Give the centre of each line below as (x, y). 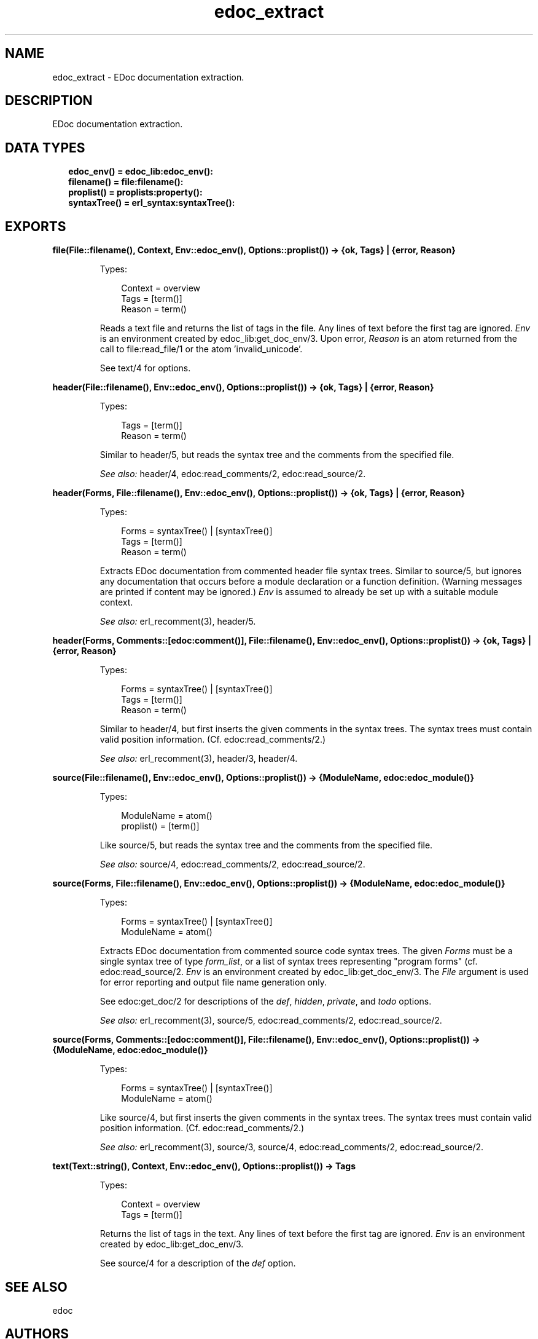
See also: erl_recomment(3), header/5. (178, 622)
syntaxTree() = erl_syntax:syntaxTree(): (152, 203)
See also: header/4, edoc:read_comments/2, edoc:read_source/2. (233, 474)
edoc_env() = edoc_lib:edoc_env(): (141, 172)
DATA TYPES (45, 148)
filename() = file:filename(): (126, 182)
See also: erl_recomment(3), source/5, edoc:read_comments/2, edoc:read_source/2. (271, 1021)
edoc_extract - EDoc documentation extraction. (148, 77)
